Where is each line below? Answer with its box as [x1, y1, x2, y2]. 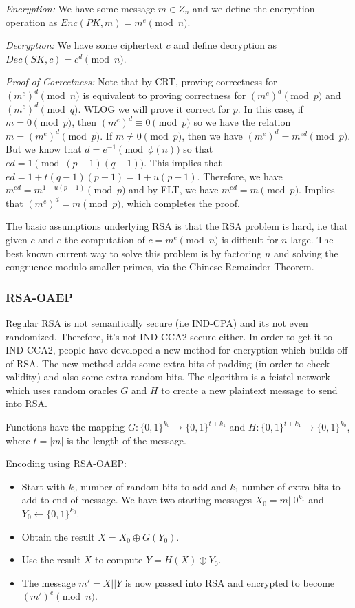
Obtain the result [21, 529, 95, 543]
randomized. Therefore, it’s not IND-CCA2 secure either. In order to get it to [6, 329, 333, 343]
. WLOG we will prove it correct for [78, 101, 230, 116]
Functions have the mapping [6, 420, 125, 434]
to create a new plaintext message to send [161, 382, 338, 397]
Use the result [21, 552, 81, 567]
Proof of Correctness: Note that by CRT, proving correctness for [6, 74, 277, 89]
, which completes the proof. [120, 195, 240, 210]
